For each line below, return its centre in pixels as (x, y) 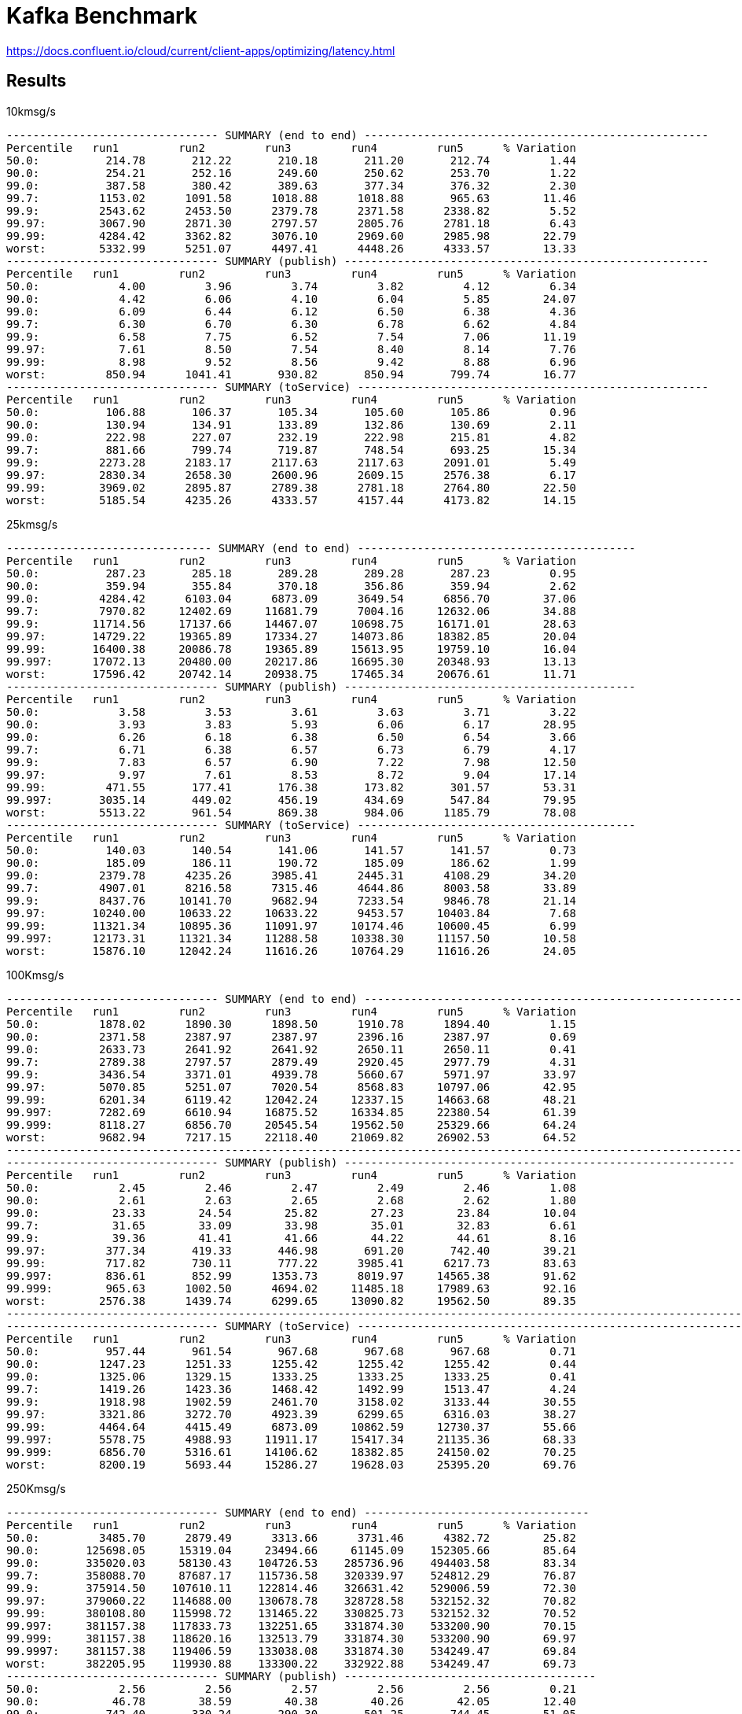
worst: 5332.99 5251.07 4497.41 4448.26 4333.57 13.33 (291, 248)
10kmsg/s (31, 111)
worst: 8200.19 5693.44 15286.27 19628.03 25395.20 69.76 (291, 1464)
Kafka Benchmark (102, 16)
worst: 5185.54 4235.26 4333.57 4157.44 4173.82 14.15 (291, 500)
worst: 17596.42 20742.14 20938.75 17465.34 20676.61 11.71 (291, 674)
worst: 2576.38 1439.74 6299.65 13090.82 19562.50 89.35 (291, 1301)
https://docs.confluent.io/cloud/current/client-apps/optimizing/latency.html (201, 50)
